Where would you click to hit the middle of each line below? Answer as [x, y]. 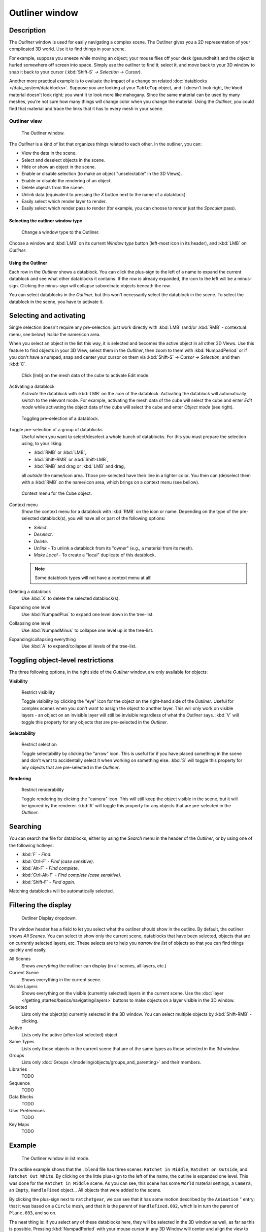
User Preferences [27, 1111]
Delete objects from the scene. [53, 188]
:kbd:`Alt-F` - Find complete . [50, 868]
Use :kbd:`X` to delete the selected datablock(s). [71, 598]
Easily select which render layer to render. [64, 202]
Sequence [19, 1083]
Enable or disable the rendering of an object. [66, 180]
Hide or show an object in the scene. [59, 167]
